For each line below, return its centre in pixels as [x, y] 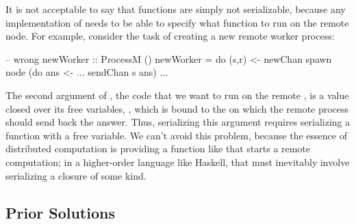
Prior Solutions [60, 212]
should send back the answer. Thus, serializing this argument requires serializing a [178, 122]
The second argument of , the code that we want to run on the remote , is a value [177, 95]
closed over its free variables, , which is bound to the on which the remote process [177, 108]
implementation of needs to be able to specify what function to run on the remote [177, 22]
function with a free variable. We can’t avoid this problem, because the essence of [176, 135]
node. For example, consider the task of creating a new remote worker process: [170, 36]
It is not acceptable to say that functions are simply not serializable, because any [176, 9]
